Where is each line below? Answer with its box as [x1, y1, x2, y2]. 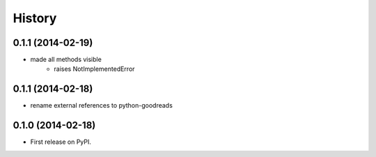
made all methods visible [30, 56, 102, 64]
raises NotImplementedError [54, 65, 135, 73]
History [13, 10, 57, 26]
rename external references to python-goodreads [30, 101, 173, 110]
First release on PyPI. [30, 138, 92, 146]
